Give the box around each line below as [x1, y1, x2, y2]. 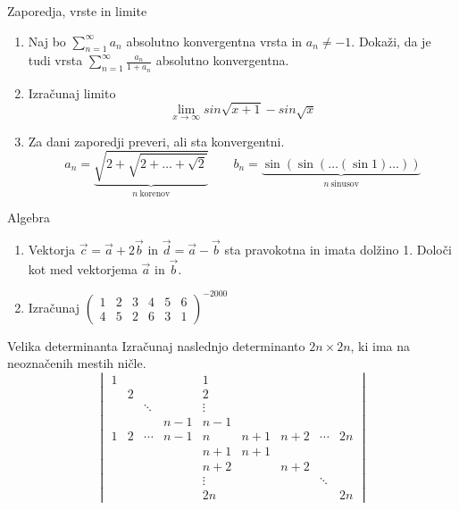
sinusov [330, 179, 359, 188]
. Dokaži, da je [351, 31, 431, 50]
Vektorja [28, 239, 75, 258]
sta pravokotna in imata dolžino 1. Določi [224, 239, 452, 258]
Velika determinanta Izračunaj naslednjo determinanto [7, 336, 305, 355]
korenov [139, 188, 171, 198]
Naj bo [28, 31, 66, 50]
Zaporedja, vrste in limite [7, 2, 147, 20]
